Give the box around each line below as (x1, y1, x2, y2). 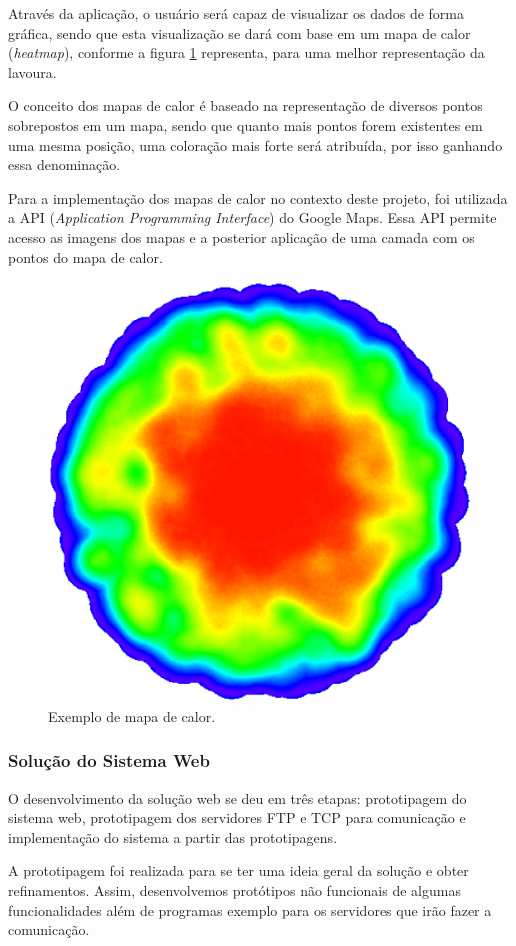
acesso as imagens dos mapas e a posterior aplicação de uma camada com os (8, 226, 475, 247)
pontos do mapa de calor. (8, 246, 163, 267)
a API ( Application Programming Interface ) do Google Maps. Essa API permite (8, 207, 497, 228)
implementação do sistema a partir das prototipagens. (8, 826, 338, 847)
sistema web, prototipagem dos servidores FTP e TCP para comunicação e (8, 807, 466, 828)
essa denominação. (8, 154, 121, 175)
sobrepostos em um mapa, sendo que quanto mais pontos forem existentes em (8, 114, 483, 135)
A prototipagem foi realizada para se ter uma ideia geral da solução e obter (8, 860, 469, 881)
